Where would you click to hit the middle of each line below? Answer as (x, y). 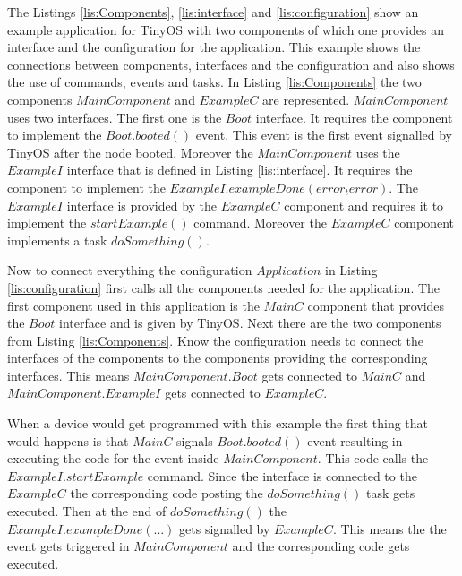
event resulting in (355, 440)
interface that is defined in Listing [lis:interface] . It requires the (240, 170)
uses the (378, 152)
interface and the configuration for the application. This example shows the (214, 47)
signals (195, 440)
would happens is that (68, 440)
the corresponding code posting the (167, 493)
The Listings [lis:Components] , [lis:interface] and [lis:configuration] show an (213, 12)
